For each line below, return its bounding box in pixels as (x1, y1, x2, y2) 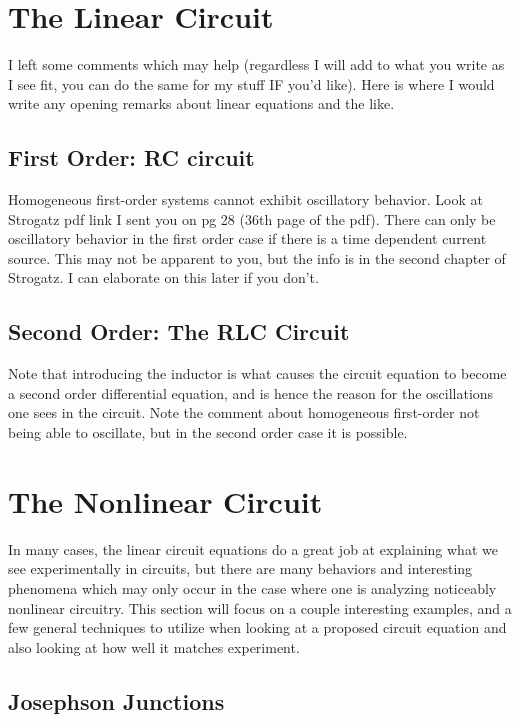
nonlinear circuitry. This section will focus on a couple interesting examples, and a (8, 597, 512, 618)
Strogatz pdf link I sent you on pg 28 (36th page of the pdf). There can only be (8, 208, 496, 229)
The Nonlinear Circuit (8, 480, 323, 521)
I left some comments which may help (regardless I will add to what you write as (8, 54, 505, 75)
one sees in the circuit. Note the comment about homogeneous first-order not (8, 402, 480, 423)
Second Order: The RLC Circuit (8, 316, 350, 347)
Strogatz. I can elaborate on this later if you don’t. (8, 267, 319, 288)
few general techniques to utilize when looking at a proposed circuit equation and (8, 617, 507, 638)
